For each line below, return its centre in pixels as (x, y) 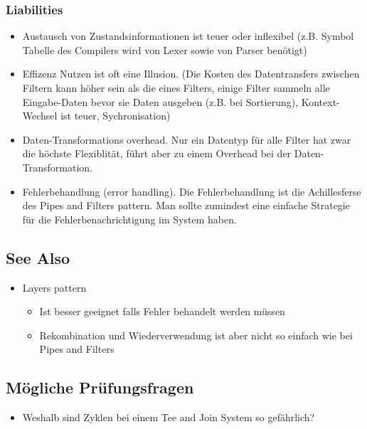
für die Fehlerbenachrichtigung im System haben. (129, 219)
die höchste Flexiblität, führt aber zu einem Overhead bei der (157, 153)
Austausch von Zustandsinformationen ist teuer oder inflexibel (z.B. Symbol (188, 36)
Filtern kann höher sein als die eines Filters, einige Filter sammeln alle (176, 88)
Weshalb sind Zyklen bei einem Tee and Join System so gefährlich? (169, 417)
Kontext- (320, 101)
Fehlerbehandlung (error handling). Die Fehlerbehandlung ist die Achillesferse (192, 191)
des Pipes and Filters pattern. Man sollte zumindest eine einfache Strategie (186, 205)
